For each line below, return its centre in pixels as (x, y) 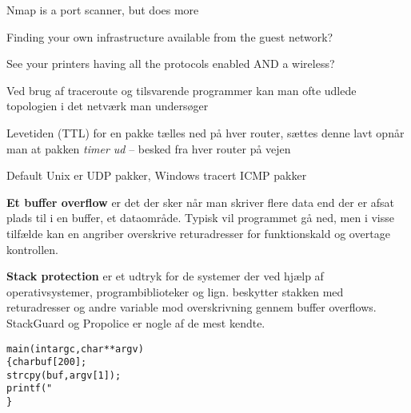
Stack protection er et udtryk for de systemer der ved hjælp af (165, 276)
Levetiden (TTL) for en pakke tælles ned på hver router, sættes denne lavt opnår (205, 132)
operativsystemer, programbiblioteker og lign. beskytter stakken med (175, 291)
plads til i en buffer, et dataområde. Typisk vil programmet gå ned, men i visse (201, 218)
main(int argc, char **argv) (75, 349)
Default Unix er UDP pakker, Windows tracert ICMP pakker (157, 175)
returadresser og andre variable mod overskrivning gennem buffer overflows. (192, 307)
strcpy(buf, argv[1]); (64, 375)
